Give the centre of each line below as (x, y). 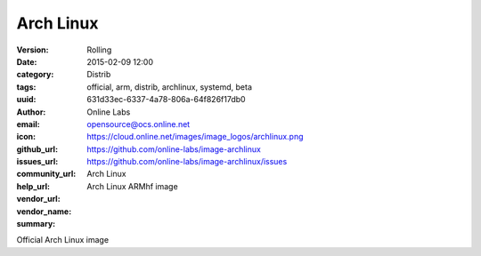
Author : (31, 112)
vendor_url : (39, 199)
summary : (36, 224)
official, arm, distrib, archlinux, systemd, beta (170, 87)
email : (28, 124)
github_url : (37, 149)
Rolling (99, 50)
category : (35, 75)
